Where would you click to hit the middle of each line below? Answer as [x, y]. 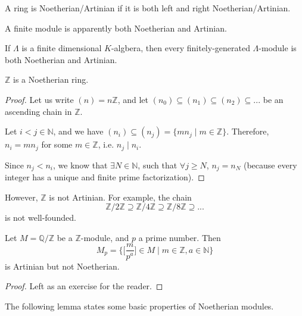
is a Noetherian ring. [51, 79]
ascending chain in [38, 111]
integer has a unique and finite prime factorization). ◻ [105, 177]
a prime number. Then [180, 237]
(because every [270, 165]
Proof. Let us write [39, 99]
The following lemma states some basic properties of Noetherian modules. [139, 306]
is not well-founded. [41, 218]
